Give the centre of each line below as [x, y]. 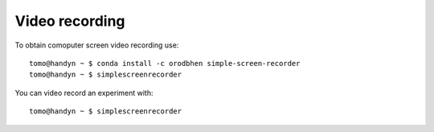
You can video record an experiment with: [84, 93]
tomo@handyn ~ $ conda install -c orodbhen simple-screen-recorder [165, 63]
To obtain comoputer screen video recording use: [97, 45]
